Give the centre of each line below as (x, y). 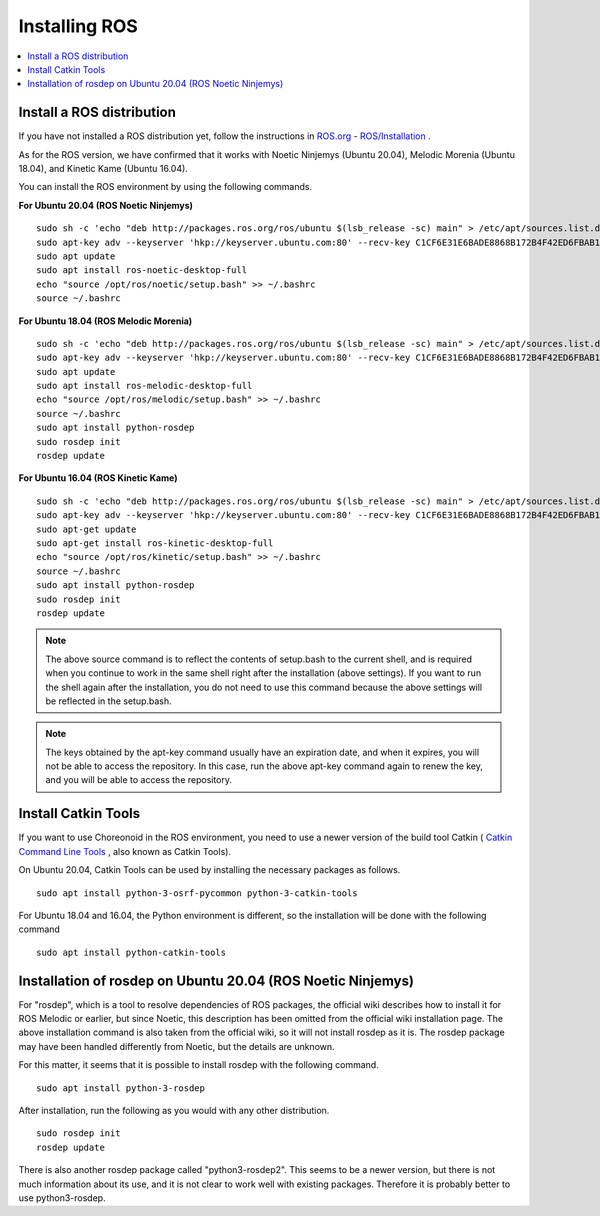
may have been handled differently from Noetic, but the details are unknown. (176, 1046)
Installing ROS (78, 26)
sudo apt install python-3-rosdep (120, 1088)
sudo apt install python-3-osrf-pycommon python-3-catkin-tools (197, 893)
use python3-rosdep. (62, 1197)
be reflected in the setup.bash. (108, 701)
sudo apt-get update (86, 529)
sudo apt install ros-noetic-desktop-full (142, 270)
